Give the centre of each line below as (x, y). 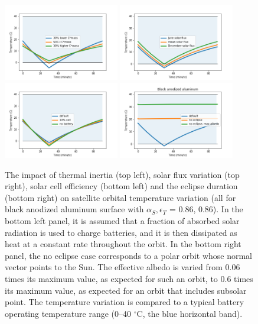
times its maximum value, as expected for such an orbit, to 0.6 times (129, 278)
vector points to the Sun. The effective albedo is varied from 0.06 (123, 267)
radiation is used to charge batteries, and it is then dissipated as (121, 232)
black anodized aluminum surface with (74, 209)
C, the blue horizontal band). (190, 313)
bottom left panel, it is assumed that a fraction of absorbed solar (122, 220)
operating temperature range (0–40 (68, 313)
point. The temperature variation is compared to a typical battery (125, 302)
